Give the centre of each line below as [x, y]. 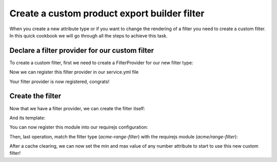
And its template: [27, 117]
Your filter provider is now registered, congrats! [60, 82]
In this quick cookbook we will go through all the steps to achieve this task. [88, 35]
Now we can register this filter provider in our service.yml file [74, 72]
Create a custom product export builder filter [107, 13]
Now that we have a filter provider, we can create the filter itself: [77, 108]
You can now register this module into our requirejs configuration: [79, 127]
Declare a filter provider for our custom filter [82, 50]
